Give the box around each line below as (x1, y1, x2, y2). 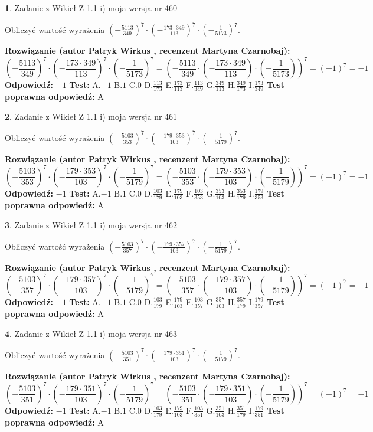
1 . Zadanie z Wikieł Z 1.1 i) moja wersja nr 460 (5, 2, 178, 14)
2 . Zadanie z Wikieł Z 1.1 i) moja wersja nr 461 (5, 110, 178, 122)
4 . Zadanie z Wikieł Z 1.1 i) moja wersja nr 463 (5, 327, 178, 339)
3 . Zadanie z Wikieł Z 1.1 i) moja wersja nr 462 (5, 218, 178, 231)
